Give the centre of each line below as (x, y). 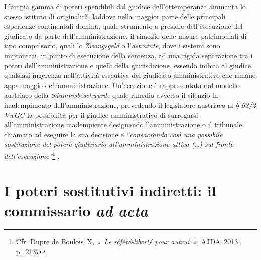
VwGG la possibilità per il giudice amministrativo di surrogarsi (101, 114)
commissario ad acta (76, 210)
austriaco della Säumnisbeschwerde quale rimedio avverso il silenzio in (111, 95)
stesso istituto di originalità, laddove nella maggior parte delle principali (115, 16)
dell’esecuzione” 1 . (32, 155)
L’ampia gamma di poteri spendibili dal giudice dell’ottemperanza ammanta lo (125, 6)
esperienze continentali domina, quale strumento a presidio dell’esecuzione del (123, 26)
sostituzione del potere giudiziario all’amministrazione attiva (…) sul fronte (119, 144)
